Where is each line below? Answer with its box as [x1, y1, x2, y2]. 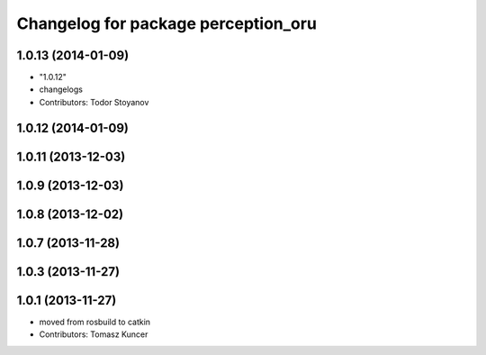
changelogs [39, 84, 83, 95]
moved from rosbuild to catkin [39, 316, 151, 327]
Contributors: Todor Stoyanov [39, 96, 149, 107]
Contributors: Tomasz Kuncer [39, 329, 148, 340]
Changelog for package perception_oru [16, 14, 317, 33]
